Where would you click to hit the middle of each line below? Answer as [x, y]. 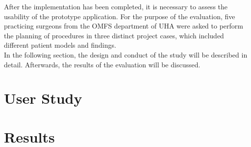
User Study [43, 98]
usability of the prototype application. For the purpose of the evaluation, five [120, 16]
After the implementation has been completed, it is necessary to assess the [116, 6]
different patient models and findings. [60, 45]
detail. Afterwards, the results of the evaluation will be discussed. [102, 64]
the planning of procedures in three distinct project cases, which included [114, 35]
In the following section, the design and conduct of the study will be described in [126, 54]
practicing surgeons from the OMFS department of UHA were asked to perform [124, 26]
